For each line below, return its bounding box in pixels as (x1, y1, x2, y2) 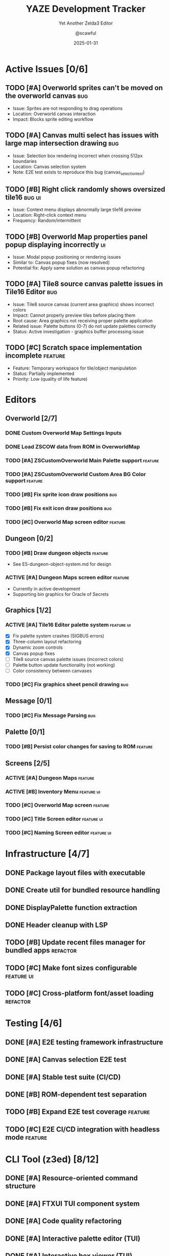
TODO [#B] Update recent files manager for (5, 938, 145, 947)
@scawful (75, 30, 96, 36)
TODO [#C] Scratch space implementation (5, 343, 142, 352)
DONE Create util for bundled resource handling (5, 886, 160, 895)
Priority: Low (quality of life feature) (12, 376, 88, 382)
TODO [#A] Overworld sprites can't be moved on (5, 84, 163, 92)
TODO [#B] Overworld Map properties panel (5, 232, 148, 241)
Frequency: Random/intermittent (12, 217, 81, 223)
